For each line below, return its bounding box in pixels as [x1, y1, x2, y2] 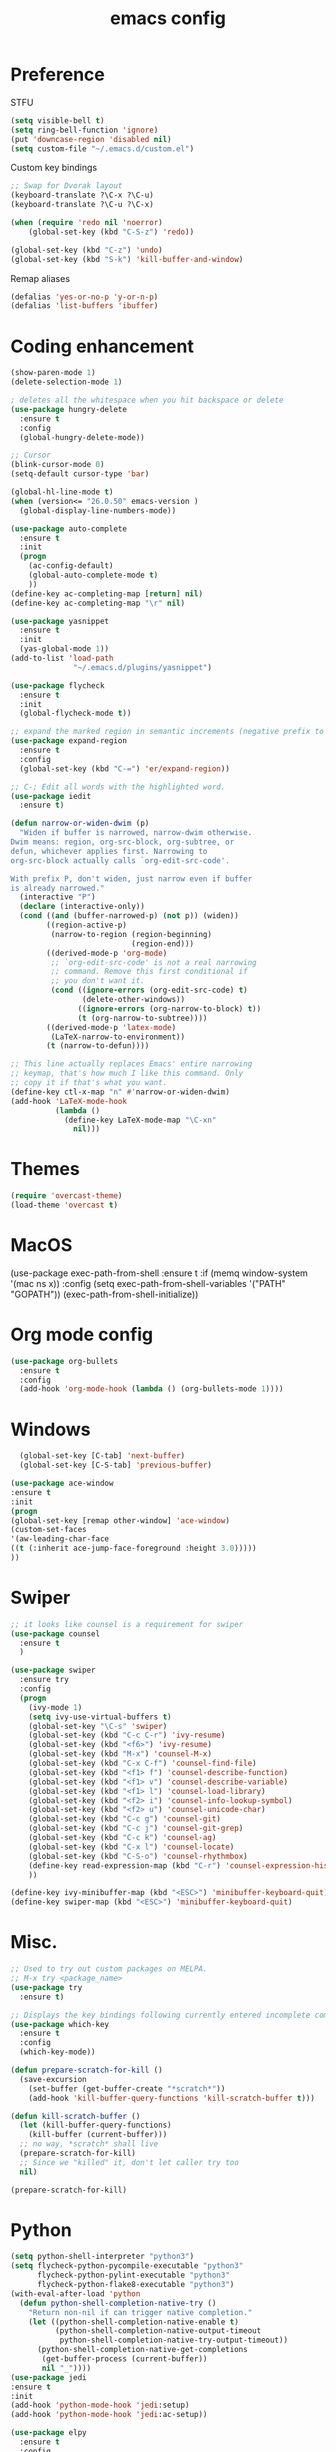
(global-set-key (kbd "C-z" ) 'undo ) [10, 245, 163, 255]
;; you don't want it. [50, 976, 145, 986]
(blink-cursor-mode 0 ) [10, 460, 105, 470]
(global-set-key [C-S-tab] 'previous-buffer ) [19, 1460, 213, 1471]
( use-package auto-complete [10, 523, 128, 534]
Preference [10, 63, 105, 86]
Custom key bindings [10, 162, 98, 174]
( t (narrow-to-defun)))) [46, 1041, 150, 1051]
